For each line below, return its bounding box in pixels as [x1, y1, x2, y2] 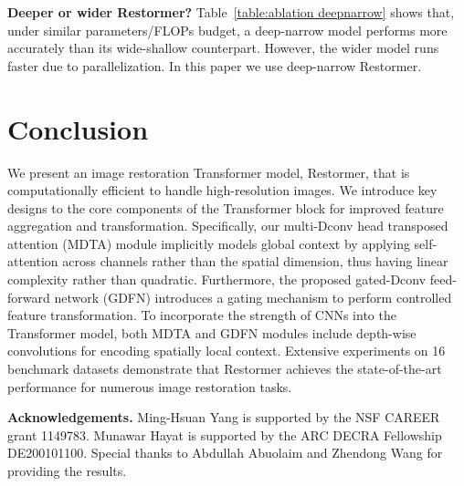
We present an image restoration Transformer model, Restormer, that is [7, 162, 410, 181]
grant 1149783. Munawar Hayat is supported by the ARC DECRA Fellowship [7, 425, 442, 444]
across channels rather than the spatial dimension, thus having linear [62, 252, 448, 271]
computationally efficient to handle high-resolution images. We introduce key [7, 181, 438, 200]
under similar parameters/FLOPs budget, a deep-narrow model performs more [7, 20, 448, 39]
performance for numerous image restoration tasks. [7, 377, 292, 396]
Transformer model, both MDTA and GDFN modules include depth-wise [7, 323, 417, 342]
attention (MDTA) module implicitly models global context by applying [7, 233, 410, 253]
